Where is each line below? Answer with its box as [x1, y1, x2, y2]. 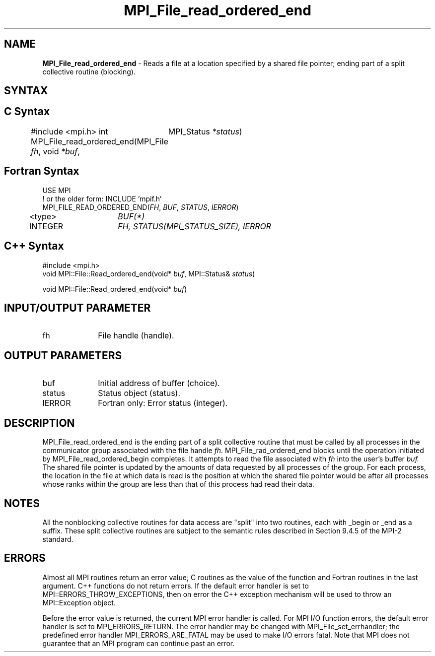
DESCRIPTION [4, 416, 75, 429]
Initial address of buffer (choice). [98, 378, 220, 389]
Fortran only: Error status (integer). [98, 398, 228, 408]
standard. [42, 534, 73, 543]
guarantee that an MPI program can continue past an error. [42, 639, 235, 648]
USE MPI [42, 186, 71, 195]
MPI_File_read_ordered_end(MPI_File [30, 136, 168, 146]
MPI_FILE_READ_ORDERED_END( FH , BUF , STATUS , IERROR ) [42, 202, 239, 211]
